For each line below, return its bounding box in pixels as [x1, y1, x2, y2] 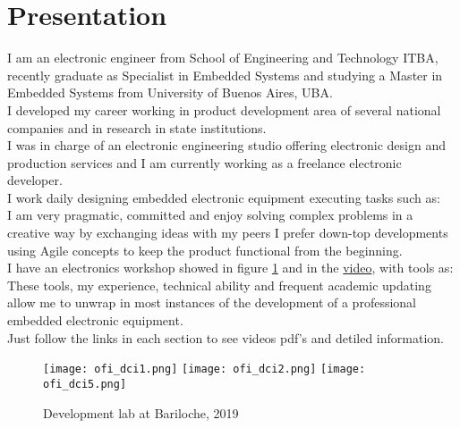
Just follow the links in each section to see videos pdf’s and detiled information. [7, 328, 444, 347]
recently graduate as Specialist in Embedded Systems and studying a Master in [7, 65, 443, 84]
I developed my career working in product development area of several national [7, 100, 441, 119]
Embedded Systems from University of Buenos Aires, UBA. [7, 83, 333, 102]
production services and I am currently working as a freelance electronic [7, 153, 402, 172]
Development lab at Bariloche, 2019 [43, 403, 239, 422]
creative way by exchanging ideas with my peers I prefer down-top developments [7, 223, 448, 242]
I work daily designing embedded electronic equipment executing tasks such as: [7, 188, 440, 206]
